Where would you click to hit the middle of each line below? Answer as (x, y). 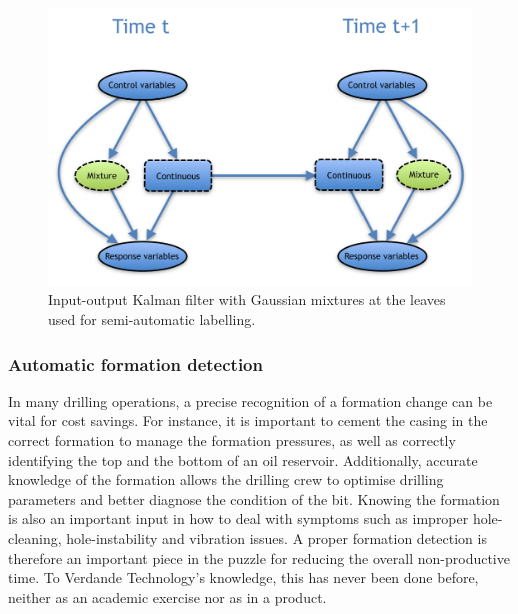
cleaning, (35, 537)
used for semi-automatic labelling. (152, 319)
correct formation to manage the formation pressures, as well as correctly (232, 440)
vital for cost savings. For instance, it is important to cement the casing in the (248, 420)
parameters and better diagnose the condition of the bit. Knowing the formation (254, 498)
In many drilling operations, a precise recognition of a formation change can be (250, 400)
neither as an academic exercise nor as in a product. (167, 596)
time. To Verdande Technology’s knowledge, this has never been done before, (243, 577)
